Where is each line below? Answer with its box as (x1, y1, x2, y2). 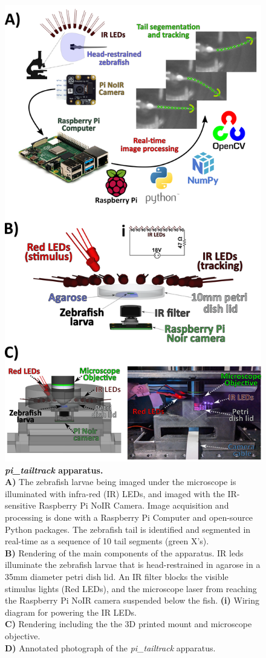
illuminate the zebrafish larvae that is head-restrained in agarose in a (5, 558, 261, 571)
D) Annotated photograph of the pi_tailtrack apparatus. (5, 641, 216, 654)
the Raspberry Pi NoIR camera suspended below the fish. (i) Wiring (5, 594, 259, 607)
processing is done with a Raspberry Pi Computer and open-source (5, 511, 253, 524)
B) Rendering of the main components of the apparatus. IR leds (5, 546, 244, 559)
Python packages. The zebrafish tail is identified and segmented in (5, 523, 251, 535)
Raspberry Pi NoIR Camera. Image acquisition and (39, 499, 229, 512)
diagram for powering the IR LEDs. (5, 605, 137, 618)
